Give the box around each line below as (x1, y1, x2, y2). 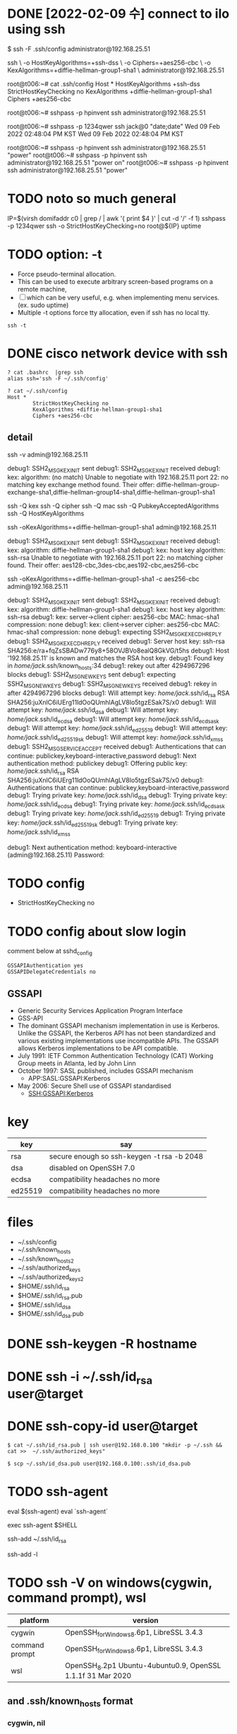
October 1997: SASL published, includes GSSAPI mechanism (17, 1066, 194, 1075)
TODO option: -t (7, 246, 102, 263)
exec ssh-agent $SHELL (7, 1521, 78, 1529)
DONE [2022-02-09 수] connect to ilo (7, 6, 230, 22)
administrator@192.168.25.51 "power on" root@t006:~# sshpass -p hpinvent (7, 158, 229, 166)
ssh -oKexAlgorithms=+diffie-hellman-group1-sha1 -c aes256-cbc (7, 575, 200, 583)
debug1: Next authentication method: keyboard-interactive (7, 843, 178, 851)
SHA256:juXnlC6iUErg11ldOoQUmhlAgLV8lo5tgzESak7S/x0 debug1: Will (7, 698, 217, 706)
